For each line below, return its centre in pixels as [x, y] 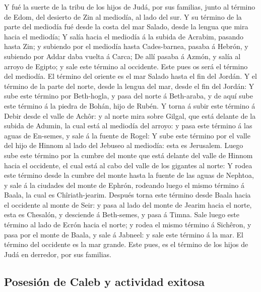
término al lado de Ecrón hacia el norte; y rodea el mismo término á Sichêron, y [128, 225]
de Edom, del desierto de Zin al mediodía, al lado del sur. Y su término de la [123, 16]
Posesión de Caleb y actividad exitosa [104, 281]
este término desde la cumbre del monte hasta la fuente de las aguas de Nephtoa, [129, 175]
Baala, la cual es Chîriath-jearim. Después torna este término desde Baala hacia [127, 195]
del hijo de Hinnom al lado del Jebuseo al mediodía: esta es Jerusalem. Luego [124, 145]
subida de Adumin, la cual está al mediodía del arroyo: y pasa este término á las [128, 126]
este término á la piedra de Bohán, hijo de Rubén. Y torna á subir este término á [130, 105]
